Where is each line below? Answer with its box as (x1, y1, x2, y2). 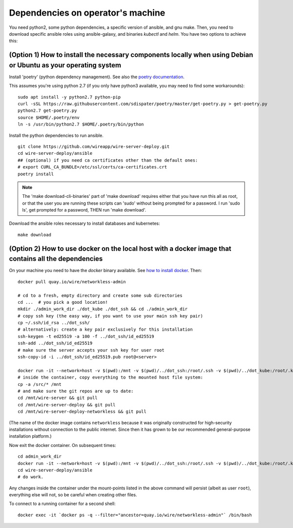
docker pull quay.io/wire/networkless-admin (18, 279, 126, 284)
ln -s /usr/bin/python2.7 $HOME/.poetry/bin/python (18, 122, 144, 127)
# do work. (18, 474, 44, 480)
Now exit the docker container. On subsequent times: (9, 442, 116, 448)
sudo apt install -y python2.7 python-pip (18, 94, 121, 100)
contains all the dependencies (9, 254, 103, 263)
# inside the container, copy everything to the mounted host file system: (18, 375, 203, 380)
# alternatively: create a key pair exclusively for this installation (18, 327, 193, 332)
